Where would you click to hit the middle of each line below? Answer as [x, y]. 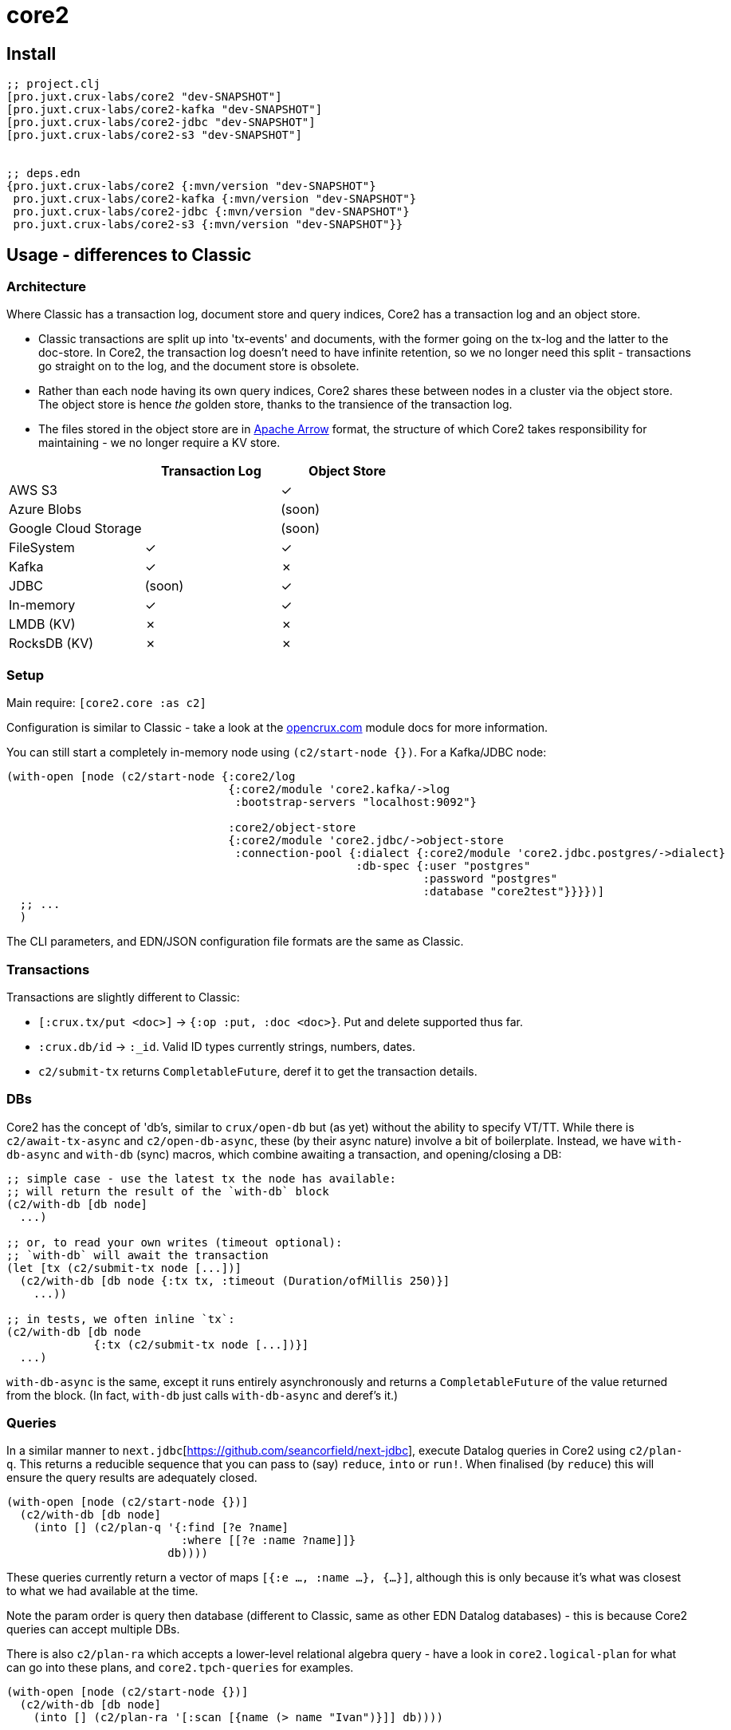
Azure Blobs [45, 510]
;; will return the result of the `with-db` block [168, 1191]
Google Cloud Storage [75, 529]
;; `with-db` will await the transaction [138, 1255]
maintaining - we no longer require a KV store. [159, 443]
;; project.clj [54, 84]
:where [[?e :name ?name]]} [269, 1540]
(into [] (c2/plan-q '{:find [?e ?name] [161, 1528]
